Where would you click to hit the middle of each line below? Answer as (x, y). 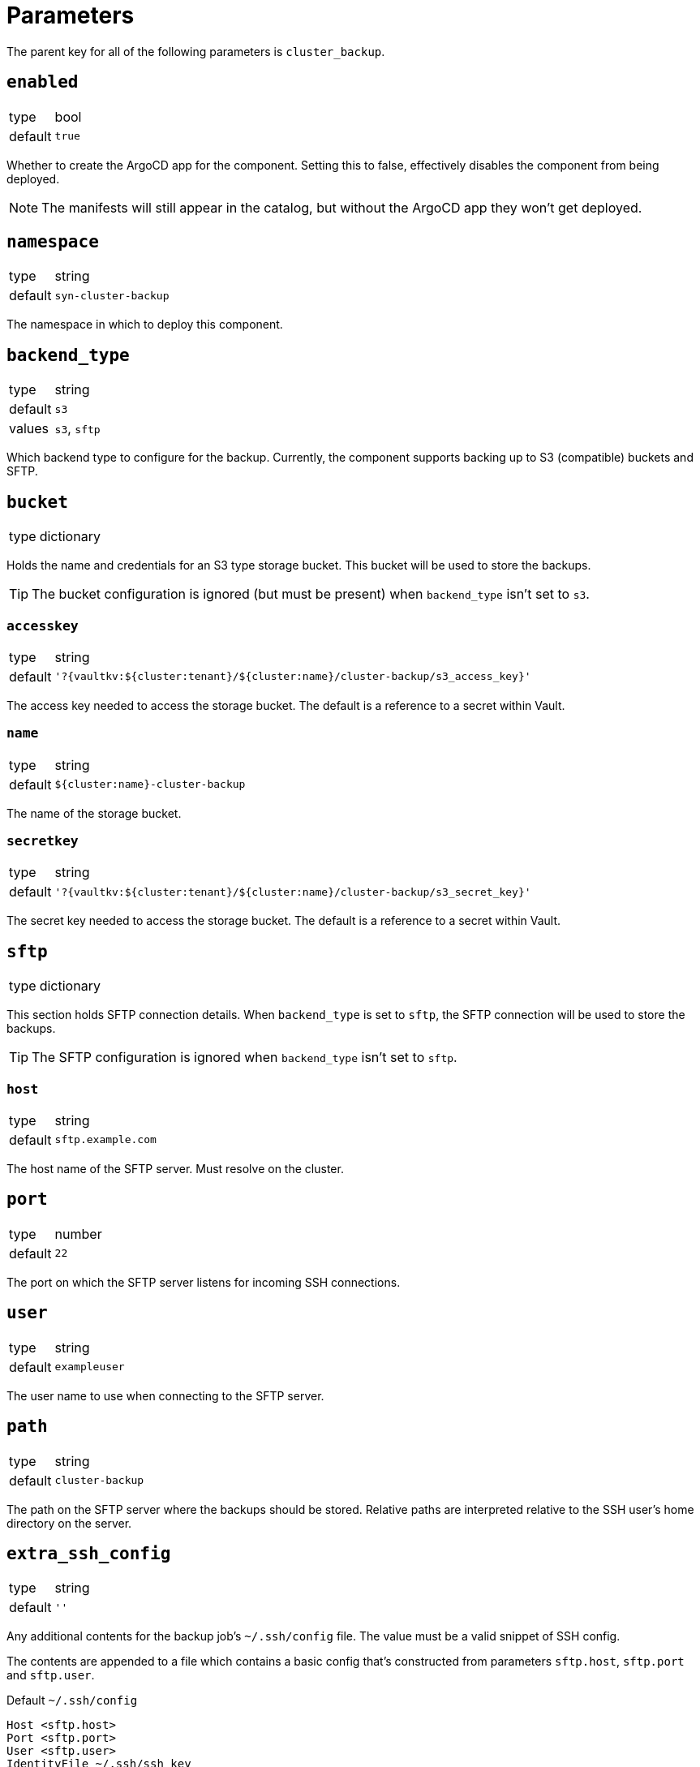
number (78, 1234)
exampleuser (90, 1367)
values (29, 429)
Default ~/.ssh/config (72, 1700)
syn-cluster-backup (112, 295)
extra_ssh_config (89, 1553)
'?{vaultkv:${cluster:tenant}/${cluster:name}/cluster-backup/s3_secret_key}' (293, 892)
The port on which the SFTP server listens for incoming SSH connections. (204, 1282)
